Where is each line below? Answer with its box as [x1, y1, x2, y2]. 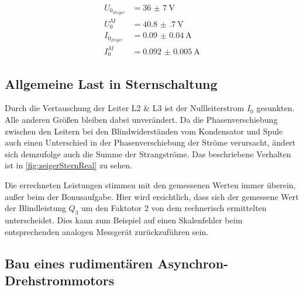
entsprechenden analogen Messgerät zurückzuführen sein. [5, 225, 209, 237]
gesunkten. [256, 102, 295, 114]
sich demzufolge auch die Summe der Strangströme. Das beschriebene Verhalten [5, 147, 291, 160]
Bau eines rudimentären [5, 254, 153, 272]
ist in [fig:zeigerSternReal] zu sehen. [5, 159, 133, 171]
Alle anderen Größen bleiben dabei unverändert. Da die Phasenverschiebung [5, 113, 278, 126]
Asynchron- [157, 254, 229, 272]
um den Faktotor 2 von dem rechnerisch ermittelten [81, 202, 267, 214]
